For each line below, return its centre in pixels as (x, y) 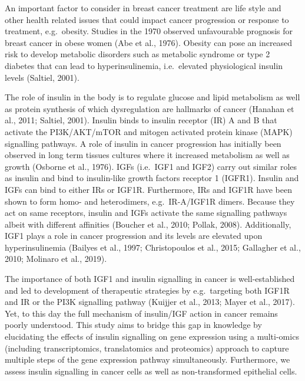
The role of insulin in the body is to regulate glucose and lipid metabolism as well (152, 97)
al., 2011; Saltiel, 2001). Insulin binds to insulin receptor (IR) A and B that (141, 120)
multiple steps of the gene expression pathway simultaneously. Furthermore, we (147, 359)
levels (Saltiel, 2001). (42, 77)
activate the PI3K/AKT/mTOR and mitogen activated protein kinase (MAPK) (149, 131)
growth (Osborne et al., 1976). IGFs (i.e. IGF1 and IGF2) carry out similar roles (151, 166)
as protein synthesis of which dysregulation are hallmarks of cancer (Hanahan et (150, 108)
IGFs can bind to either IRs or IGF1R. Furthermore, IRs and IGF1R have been (148, 189)
